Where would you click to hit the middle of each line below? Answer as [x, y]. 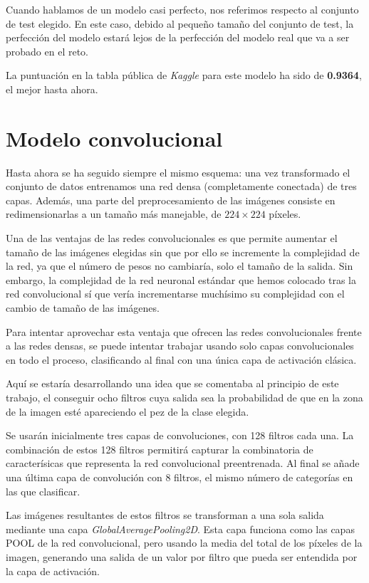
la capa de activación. [53, 571]
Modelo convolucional [114, 138]
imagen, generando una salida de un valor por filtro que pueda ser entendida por [182, 556]
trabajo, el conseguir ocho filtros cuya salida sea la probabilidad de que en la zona [184, 397]
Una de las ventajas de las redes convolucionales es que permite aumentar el [172, 238]
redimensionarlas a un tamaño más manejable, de [114, 214]
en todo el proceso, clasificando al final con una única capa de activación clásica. [181, 359]
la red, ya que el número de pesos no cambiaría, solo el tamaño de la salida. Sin [180, 266]
